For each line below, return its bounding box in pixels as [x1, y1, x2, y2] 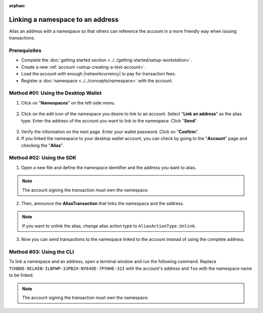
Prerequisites [9, 47, 41, 54]
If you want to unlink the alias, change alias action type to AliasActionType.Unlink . [22, 223, 197, 228]
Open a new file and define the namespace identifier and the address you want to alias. [21, 164, 197, 170]
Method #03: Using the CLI [9, 248, 74, 255]
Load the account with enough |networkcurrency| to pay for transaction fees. [21, 71, 176, 77]
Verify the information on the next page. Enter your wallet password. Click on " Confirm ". [21, 129, 199, 135]
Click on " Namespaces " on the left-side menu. [21, 100, 115, 105]
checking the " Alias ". [21, 142, 64, 148]
